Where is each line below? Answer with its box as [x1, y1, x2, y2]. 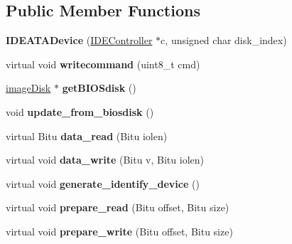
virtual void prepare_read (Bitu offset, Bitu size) [6, 200, 229, 215]
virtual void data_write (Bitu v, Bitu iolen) [6, 152, 204, 167]
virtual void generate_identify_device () [6, 176, 200, 191]
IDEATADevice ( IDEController [6, 33, 153, 48]
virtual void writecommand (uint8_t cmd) [6, 56, 200, 71]
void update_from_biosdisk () [6, 104, 154, 119]
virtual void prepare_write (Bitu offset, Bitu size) [6, 223, 233, 238]
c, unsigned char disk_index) [161, 33, 287, 48]
